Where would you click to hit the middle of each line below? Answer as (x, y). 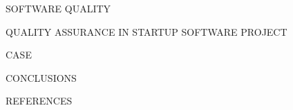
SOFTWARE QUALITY (58, 8)
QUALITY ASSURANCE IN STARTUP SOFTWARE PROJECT (146, 31)
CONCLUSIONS (41, 77)
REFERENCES (39, 101)
